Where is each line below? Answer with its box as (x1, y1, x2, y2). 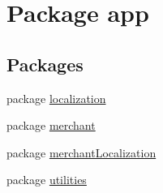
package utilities (6, 171, 87, 188)
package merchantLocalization (6, 144, 157, 161)
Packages (6, 51, 84, 76)
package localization (6, 89, 106, 106)
